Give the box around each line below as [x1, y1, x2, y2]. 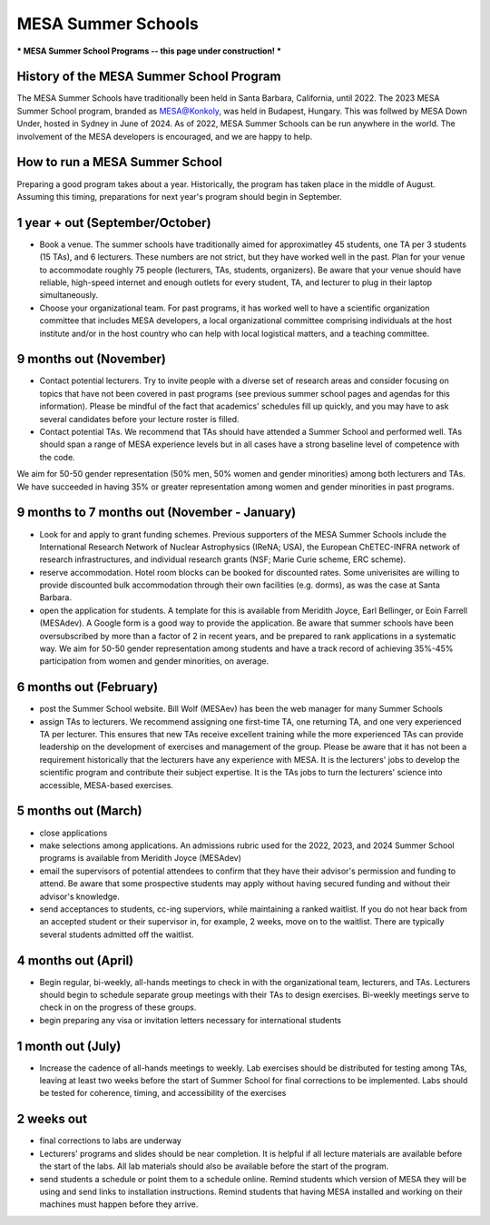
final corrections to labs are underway [39, 1135, 181, 1146]
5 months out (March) [16, 804, 142, 819]
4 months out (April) [16, 953, 134, 968]
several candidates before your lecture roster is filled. [39, 413, 240, 424]
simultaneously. [39, 290, 99, 301]
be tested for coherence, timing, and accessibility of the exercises [39, 1088, 287, 1099]
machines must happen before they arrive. [39, 1199, 199, 1210]
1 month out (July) [16, 1038, 122, 1053]
